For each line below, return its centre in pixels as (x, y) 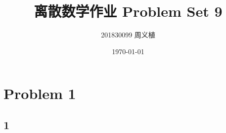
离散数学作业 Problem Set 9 (128, 11)
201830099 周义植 (128, 35)
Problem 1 (40, 93)
